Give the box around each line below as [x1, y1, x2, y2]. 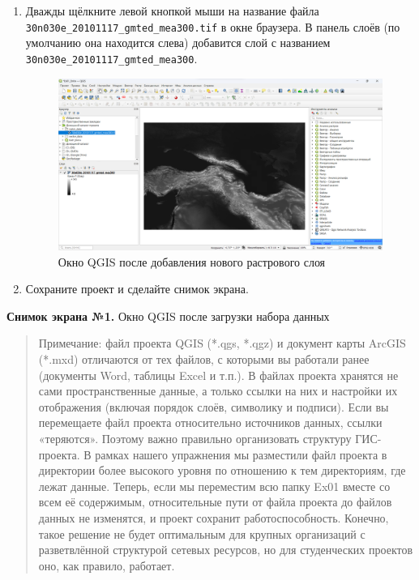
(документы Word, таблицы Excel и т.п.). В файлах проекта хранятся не [38, 366, 399, 383]
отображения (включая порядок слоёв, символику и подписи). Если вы [38, 398, 389, 415]
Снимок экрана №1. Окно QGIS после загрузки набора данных [6, 307, 330, 324]
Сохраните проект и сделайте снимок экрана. [25, 280, 249, 297]
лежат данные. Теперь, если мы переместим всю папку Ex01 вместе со [38, 477, 391, 494]
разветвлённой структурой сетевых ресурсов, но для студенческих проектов [38, 541, 413, 558]
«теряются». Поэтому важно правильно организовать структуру [38, 430, 352, 447]
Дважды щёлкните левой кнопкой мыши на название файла [25, 2, 319, 19]
